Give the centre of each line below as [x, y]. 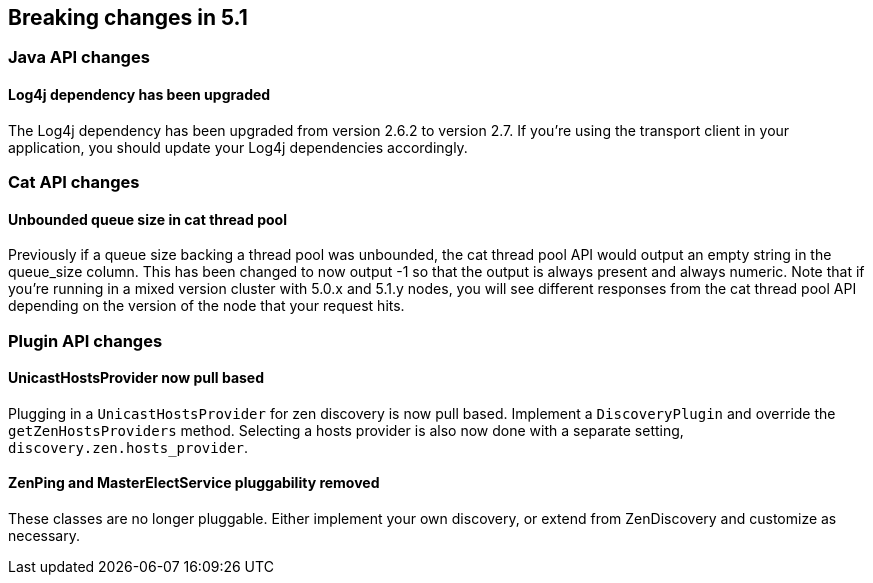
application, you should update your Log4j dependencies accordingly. [238, 147]
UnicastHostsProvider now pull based [136, 378]
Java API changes [79, 57]
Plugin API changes [85, 340]
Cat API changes [74, 182]
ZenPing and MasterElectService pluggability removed [194, 483]
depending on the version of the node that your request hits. [206, 306]
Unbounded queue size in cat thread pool [147, 219]
